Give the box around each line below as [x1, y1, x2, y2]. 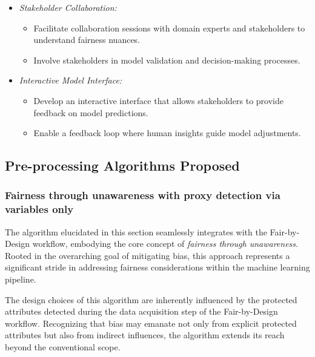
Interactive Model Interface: [19, 74, 122, 87]
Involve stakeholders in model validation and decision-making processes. [33, 53, 300, 66]
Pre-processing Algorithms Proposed [5, 156, 240, 175]
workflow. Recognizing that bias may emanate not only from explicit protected [5, 316, 297, 329]
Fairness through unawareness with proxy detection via [5, 188, 280, 203]
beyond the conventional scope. [5, 341, 121, 353]
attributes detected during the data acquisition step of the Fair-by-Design [5, 305, 278, 318]
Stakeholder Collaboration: [19, 1, 117, 13]
